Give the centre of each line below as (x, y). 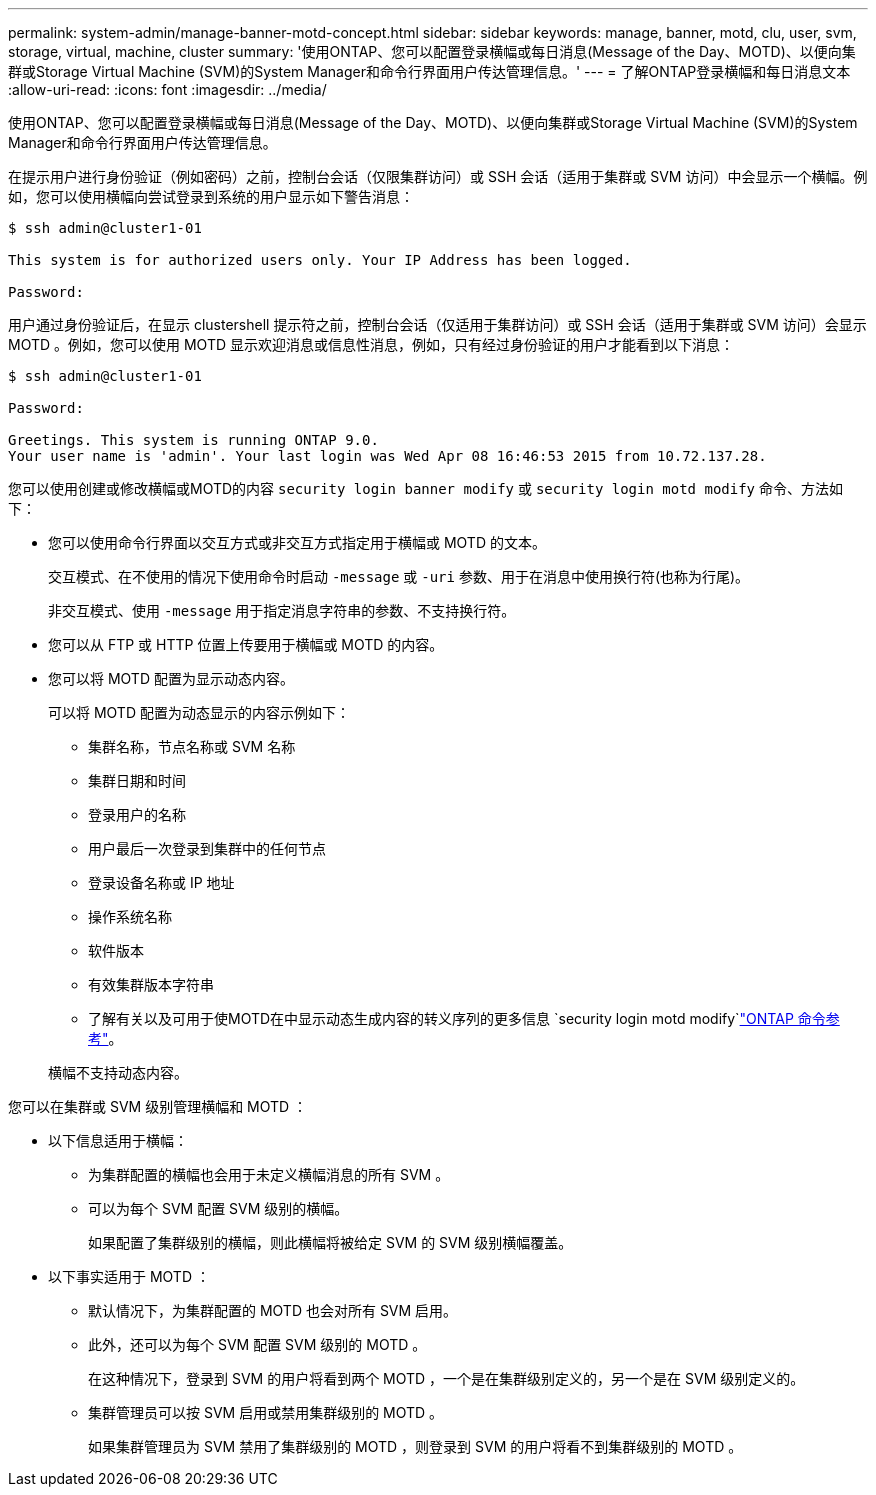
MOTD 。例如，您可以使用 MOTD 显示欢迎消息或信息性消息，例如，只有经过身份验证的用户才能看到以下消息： (371, 344)
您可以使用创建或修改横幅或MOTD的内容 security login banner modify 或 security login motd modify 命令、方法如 (425, 488)
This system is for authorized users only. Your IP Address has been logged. (320, 260)
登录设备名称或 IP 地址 (161, 882)
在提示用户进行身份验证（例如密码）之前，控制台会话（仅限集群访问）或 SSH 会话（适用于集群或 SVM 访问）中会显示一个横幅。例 (438, 176)
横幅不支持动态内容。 (118, 1072)
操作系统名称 (130, 916)
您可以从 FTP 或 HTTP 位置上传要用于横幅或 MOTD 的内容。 (246, 644)
